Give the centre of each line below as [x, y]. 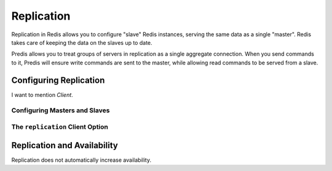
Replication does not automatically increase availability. [81, 160]
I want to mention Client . [42, 94]
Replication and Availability [65, 145]
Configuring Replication [58, 80]
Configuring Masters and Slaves [61, 110]
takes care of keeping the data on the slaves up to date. [82, 42]
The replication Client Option [60, 127]
